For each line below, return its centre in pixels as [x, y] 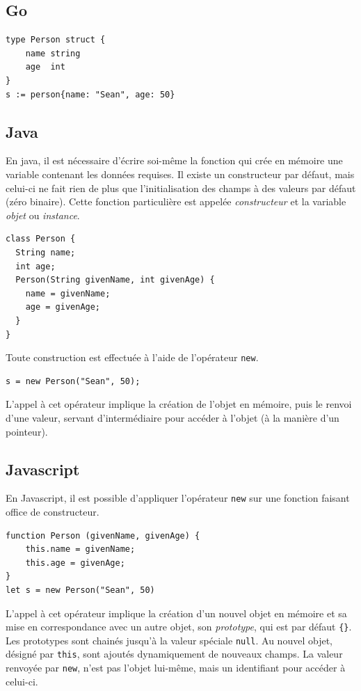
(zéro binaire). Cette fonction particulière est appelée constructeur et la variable [176, 201]
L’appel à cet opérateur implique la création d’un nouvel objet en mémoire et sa [176, 613]
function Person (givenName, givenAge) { [103, 535]
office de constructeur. [53, 511]
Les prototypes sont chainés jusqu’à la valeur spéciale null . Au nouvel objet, [169, 640]
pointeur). [27, 431]
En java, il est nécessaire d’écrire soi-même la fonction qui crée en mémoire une [174, 160]
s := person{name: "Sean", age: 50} [90, 94]
